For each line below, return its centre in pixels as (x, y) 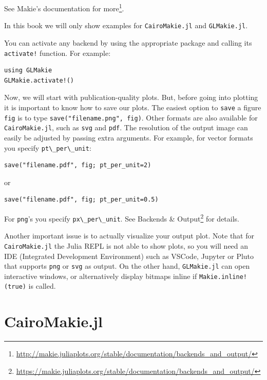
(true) (15, 287)
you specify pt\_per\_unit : (48, 147)
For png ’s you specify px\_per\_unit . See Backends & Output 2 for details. (122, 217)
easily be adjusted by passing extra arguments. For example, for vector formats (129, 137)
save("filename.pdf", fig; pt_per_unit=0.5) (81, 200)
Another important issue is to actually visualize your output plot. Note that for (129, 236)
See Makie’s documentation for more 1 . (64, 7)
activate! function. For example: (58, 53)
